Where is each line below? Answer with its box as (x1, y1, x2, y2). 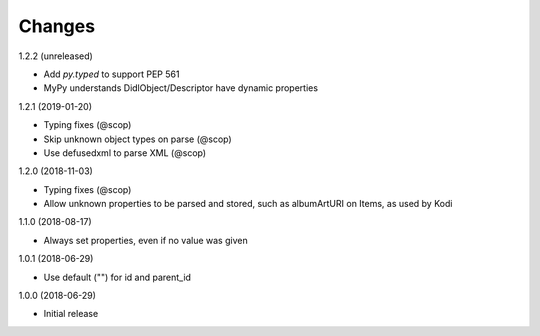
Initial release (43, 308, 99, 320)
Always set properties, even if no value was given (43, 234, 249, 246)
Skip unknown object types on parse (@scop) (43, 133, 232, 145)
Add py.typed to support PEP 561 (43, 68, 180, 80)
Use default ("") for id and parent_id (43, 271, 192, 283)
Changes (18, 15, 95, 37)
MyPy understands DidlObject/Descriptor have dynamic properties (43, 82, 319, 94)
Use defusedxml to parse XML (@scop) (43, 146, 207, 159)
